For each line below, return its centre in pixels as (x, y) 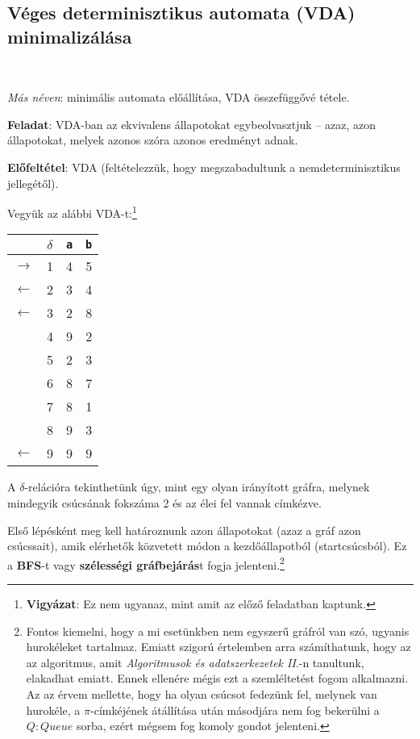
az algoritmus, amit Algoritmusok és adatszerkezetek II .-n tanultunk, (195, 662)
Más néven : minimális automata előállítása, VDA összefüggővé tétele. (179, 97)
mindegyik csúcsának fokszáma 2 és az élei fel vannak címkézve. (164, 503)
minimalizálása (70, 36)
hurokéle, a (53, 710)
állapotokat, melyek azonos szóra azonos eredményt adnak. (153, 140)
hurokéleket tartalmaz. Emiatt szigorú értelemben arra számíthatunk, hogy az (218, 647)
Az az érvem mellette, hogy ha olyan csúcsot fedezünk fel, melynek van (202, 694)
